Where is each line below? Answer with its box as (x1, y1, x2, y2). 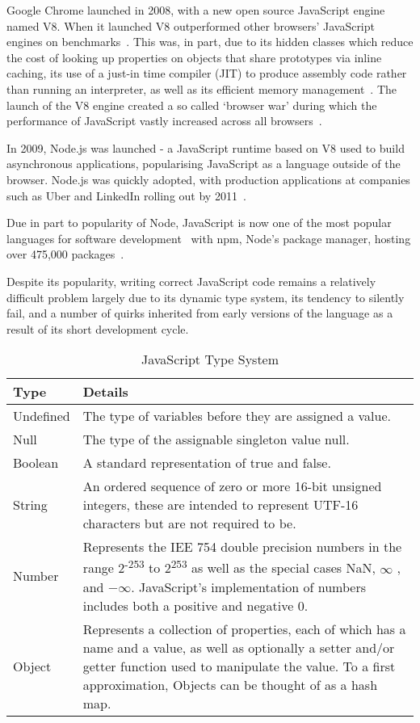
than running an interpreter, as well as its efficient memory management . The (6, 80, 397, 97)
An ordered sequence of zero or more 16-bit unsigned (82, 477, 382, 496)
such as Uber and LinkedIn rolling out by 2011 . (6, 187, 246, 204)
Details (82, 382, 128, 401)
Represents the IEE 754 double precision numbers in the (82, 537, 402, 557)
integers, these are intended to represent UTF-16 (82, 495, 359, 515)
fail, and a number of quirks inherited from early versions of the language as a (6, 305, 393, 322)
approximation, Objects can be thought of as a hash (82, 675, 378, 694)
